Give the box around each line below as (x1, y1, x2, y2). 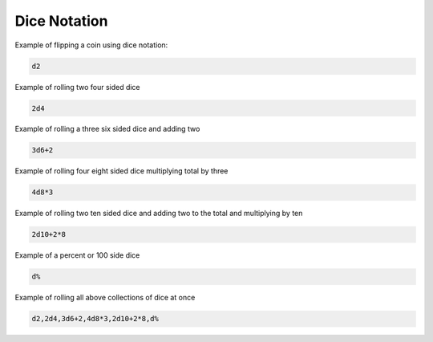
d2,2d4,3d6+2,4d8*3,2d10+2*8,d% (31, 314, 160, 324)
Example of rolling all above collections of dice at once (14, 293, 196, 303)
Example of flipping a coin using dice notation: (14, 40, 168, 50)
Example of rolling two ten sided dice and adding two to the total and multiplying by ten (14, 209, 303, 218)
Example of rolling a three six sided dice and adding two (14, 124, 200, 134)
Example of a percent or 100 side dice (14, 250, 140, 260)
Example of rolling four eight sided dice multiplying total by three (14, 166, 229, 176)
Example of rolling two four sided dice (14, 82, 140, 92)
